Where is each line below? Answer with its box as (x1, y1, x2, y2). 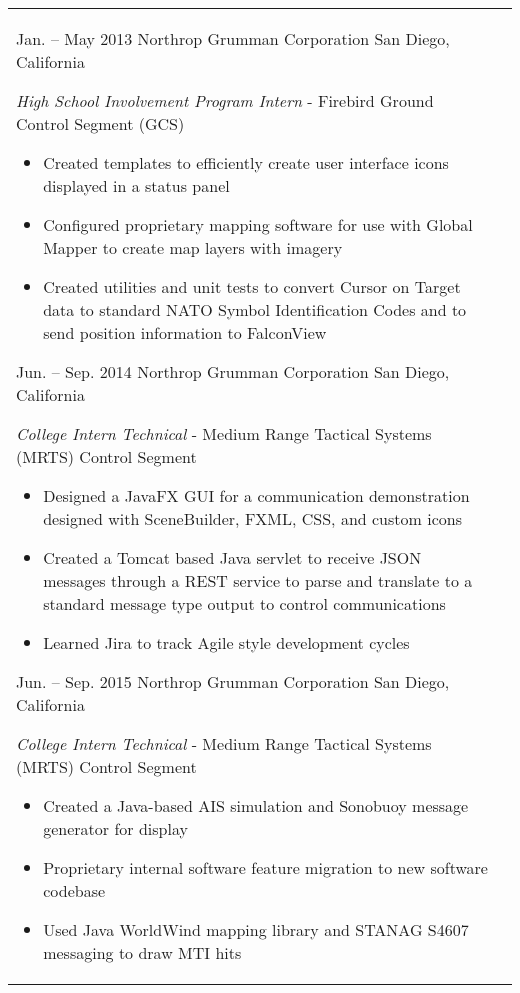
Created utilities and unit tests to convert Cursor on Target (43, 275, 461, 298)
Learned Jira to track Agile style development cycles (43, 631, 410, 654)
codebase (43, 879, 106, 902)
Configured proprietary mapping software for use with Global (43, 213, 473, 236)
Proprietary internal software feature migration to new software (43, 856, 488, 879)
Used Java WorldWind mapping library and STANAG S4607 (43, 918, 469, 941)
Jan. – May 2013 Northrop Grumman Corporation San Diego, (16, 27, 450, 50)
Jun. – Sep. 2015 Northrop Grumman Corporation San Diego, (16, 670, 450, 693)
